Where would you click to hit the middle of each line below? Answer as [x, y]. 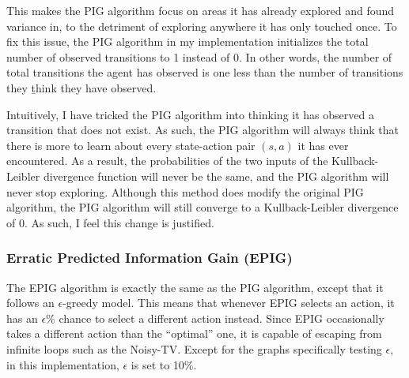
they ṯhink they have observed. [81, 87]
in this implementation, [63, 364]
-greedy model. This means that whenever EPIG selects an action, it [229, 303]
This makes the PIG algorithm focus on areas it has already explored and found [201, 10]
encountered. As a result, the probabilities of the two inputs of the [167, 161]
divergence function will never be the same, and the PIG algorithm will [216, 176]
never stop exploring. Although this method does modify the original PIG [185, 191]
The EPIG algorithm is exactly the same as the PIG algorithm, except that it [195, 287]
